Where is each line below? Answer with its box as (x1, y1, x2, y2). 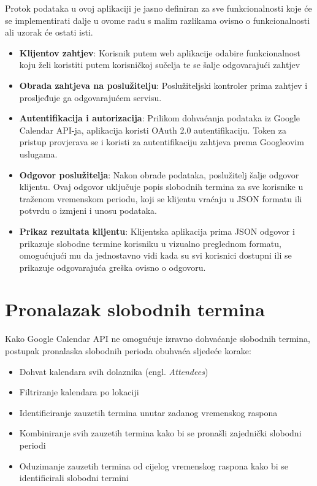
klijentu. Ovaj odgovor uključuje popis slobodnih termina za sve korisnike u (19, 180, 304, 193)
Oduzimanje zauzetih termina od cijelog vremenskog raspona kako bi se (19, 459, 289, 472)
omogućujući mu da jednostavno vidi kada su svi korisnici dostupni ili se (19, 249, 292, 262)
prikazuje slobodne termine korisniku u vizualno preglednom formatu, (19, 237, 281, 249)
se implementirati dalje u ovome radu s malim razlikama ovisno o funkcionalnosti (5, 13, 310, 26)
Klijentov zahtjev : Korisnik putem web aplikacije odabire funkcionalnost (19, 46, 300, 59)
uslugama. (19, 147, 58, 160)
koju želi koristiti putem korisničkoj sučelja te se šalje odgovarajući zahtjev (19, 58, 300, 71)
